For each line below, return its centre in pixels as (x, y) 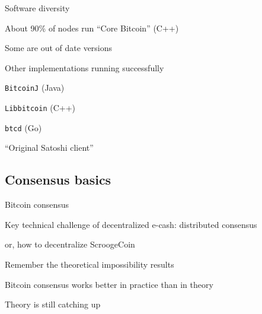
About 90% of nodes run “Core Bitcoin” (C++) (92, 28)
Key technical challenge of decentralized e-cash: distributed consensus (131, 224)
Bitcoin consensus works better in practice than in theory (109, 284)
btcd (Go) (23, 127)
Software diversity (37, 8)
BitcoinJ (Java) (35, 88)
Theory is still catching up (53, 304)
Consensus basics (58, 180)
